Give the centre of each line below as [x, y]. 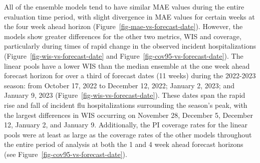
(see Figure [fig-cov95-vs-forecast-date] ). [66, 154]
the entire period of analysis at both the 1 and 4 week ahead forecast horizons [124, 144]
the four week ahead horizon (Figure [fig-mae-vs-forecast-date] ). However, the [123, 26]
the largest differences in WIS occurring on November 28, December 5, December [128, 115]
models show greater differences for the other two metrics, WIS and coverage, [123, 36]
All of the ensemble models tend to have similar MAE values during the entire [124, 7]
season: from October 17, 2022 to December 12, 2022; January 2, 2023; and [119, 85]
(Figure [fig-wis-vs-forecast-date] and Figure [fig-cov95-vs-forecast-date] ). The [124, 55]
